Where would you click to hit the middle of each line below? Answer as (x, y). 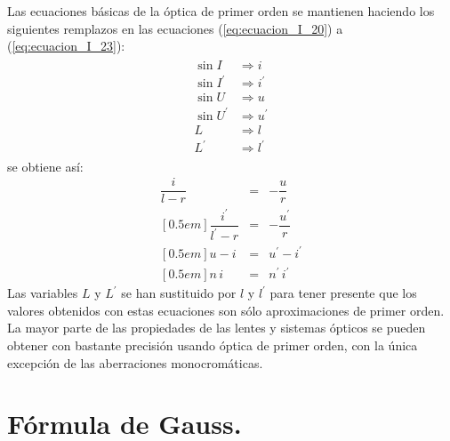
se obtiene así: (45, 166)
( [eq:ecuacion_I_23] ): (66, 46)
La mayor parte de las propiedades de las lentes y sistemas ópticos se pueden (217, 328)
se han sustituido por (179, 293)
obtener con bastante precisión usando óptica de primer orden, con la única (213, 345)
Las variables (43, 293)
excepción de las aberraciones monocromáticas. (135, 362)
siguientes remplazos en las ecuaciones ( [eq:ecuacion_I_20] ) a (175, 28)
